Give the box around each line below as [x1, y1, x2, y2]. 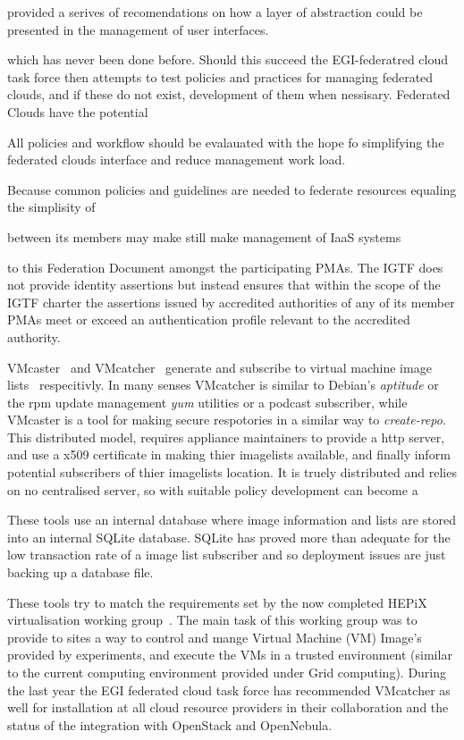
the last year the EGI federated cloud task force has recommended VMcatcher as [7, 680, 451, 699]
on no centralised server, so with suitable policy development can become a [7, 480, 418, 499]
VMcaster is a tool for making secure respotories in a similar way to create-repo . [7, 410, 446, 429]
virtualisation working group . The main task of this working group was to [7, 610, 418, 629]
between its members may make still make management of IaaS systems [7, 227, 401, 246]
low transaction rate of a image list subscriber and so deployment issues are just [7, 545, 446, 564]
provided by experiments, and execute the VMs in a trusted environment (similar [7, 645, 452, 664]
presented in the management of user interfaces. [7, 20, 269, 38]
